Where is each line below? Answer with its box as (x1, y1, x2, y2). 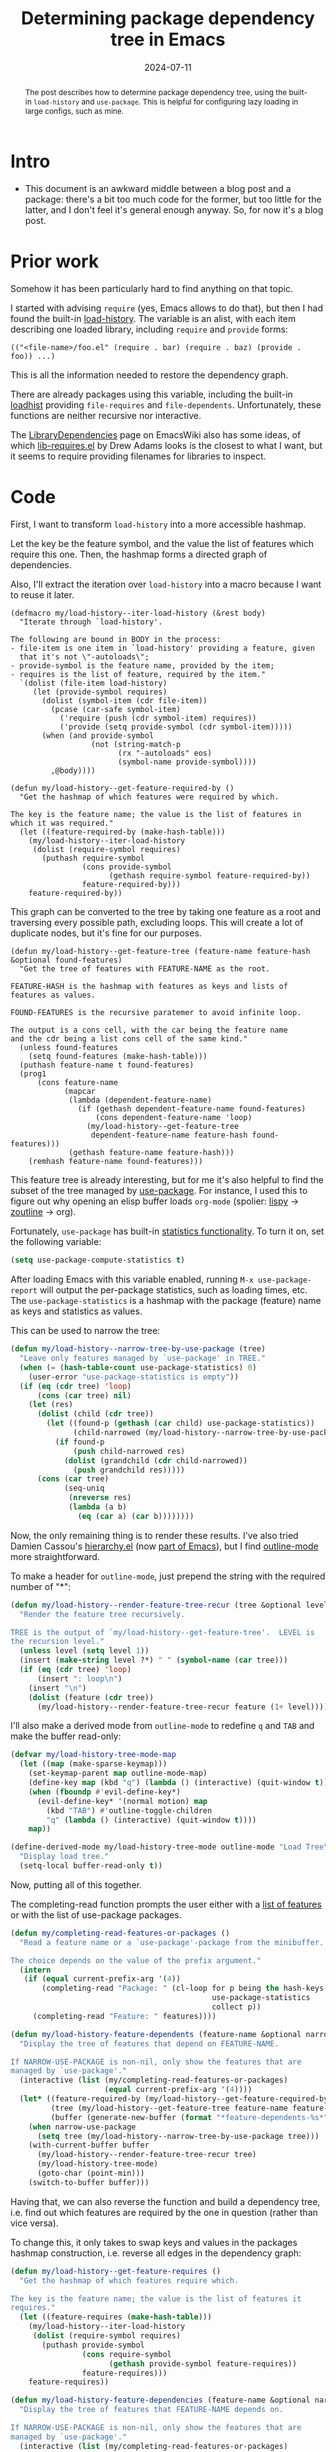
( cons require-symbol (81, 2349, 172, 2359)
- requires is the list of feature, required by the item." (10, 670, 267, 680)
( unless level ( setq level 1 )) (19, 1646, 150, 1656)
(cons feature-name (36, 1078, 118, 1088)
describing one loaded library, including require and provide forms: (10, 323, 288, 336)
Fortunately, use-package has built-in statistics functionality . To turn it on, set (10, 1225, 325, 1237)
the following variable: (10, 1236, 102, 1248)
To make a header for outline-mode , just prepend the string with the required (10, 1570, 326, 1582)
